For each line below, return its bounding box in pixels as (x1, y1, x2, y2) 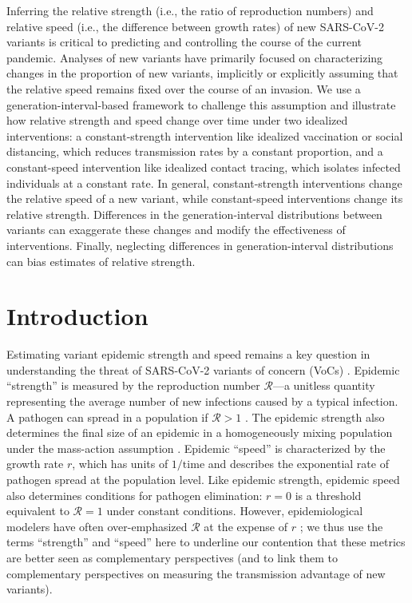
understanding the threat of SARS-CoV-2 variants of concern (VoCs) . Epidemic (6, 361, 400, 378)
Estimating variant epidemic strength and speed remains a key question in (6, 346, 370, 363)
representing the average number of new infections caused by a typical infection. (6, 393, 398, 409)
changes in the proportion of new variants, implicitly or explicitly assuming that (6, 65, 398, 81)
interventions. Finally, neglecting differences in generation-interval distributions (6, 236, 394, 253)
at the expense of (204, 518, 287, 534)
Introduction (6, 300, 149, 332)
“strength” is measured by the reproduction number (6, 377, 260, 394)
